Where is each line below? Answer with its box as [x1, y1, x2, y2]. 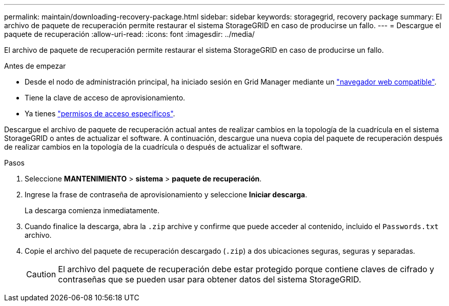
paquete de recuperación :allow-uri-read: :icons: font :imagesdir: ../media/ [4, 30, 255, 38]
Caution [26, 269, 56, 279]
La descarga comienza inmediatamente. [25, 206, 160, 215]
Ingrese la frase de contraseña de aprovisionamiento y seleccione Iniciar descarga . [25, 190, 308, 199]
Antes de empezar [4, 62, 66, 70]
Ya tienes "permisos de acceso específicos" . [25, 109, 175, 118]
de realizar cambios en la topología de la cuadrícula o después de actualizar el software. [4, 142, 303, 151]
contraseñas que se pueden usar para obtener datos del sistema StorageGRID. [58, 274, 361, 284]
